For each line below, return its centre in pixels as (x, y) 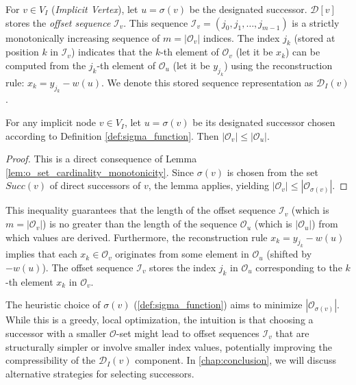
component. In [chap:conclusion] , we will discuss (236, 360)
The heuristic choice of (53, 305)
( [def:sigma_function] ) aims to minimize (218, 305)
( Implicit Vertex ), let (94, 9)
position (22, 52)
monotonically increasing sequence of (83, 37)
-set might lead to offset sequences (188, 333)
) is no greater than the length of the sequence (140, 224)
